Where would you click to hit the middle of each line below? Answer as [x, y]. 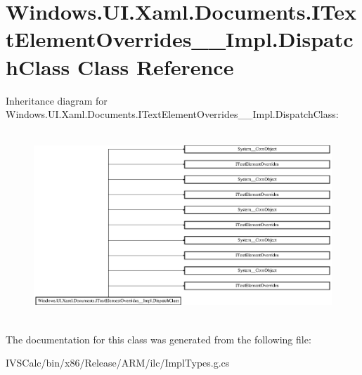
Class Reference [155, 66]
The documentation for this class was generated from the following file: [159, 339]
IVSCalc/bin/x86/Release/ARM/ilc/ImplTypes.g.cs [118, 363]
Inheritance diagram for [57, 100]
